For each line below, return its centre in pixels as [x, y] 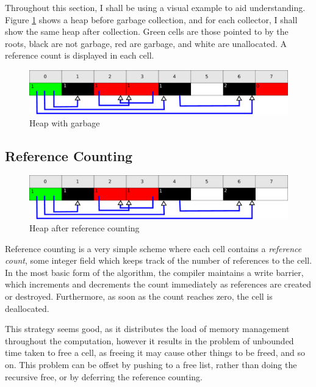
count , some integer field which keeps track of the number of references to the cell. [159, 260]
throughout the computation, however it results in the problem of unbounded [149, 340]
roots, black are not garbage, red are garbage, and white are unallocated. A [146, 43]
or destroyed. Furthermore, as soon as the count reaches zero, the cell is [139, 296]
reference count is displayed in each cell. [80, 55]
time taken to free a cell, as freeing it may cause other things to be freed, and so [155, 353]
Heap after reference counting [84, 228]
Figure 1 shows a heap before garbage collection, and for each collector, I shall [151, 19]
